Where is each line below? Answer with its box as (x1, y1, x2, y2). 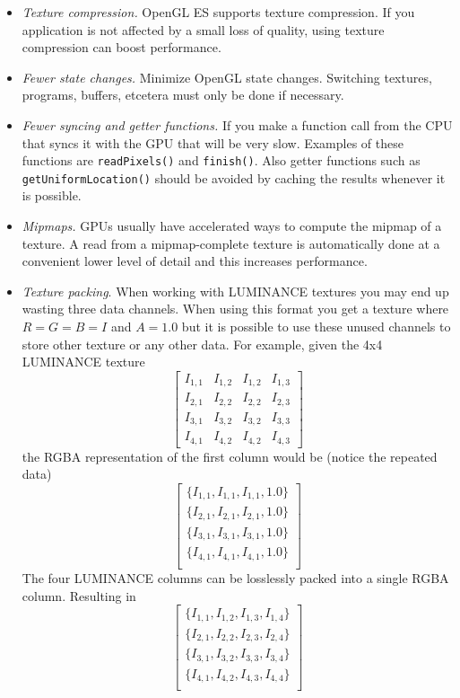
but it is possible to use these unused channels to (181, 317, 451, 336)
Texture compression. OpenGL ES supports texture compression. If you (22, 3, 415, 21)
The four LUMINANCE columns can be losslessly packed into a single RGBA (22, 568, 449, 587)
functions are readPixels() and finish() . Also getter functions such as (22, 151, 421, 170)
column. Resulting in (22, 586, 136, 605)
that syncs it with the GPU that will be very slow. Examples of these (22, 133, 404, 152)
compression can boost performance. (22, 38, 221, 57)
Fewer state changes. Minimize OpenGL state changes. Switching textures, (22, 67, 432, 86)
